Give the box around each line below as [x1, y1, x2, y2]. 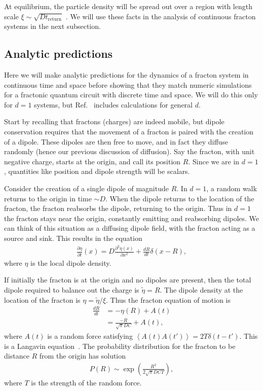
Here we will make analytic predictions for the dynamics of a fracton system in [4, 69, 249, 80]
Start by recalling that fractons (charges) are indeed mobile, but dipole [4, 116, 224, 127]
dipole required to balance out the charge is [4, 284, 139, 295]
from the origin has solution [39, 350, 126, 361]
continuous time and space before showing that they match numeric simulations [4, 79, 252, 90]
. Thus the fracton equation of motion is [106, 294, 231, 305]
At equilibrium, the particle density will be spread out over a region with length [4, 1, 252, 11]
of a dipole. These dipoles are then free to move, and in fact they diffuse [4, 136, 229, 147]
